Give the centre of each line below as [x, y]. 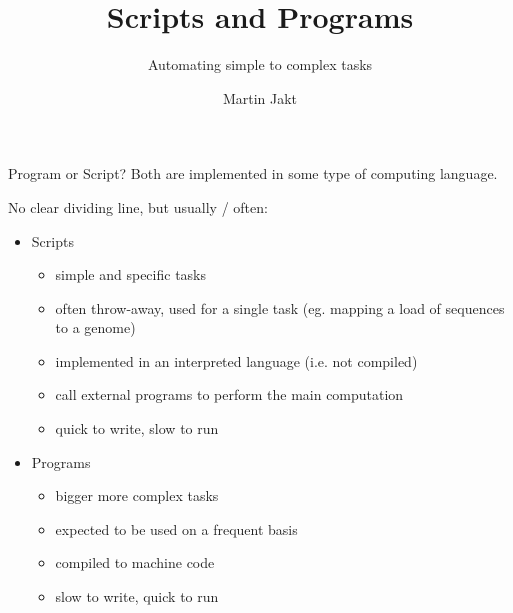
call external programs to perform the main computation [229, 394]
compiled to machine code [135, 562]
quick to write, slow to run [137, 428]
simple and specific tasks [130, 274]
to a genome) [95, 327]
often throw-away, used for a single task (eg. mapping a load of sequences [280, 307]
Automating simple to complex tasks [260, 64]
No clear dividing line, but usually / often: [138, 206]
